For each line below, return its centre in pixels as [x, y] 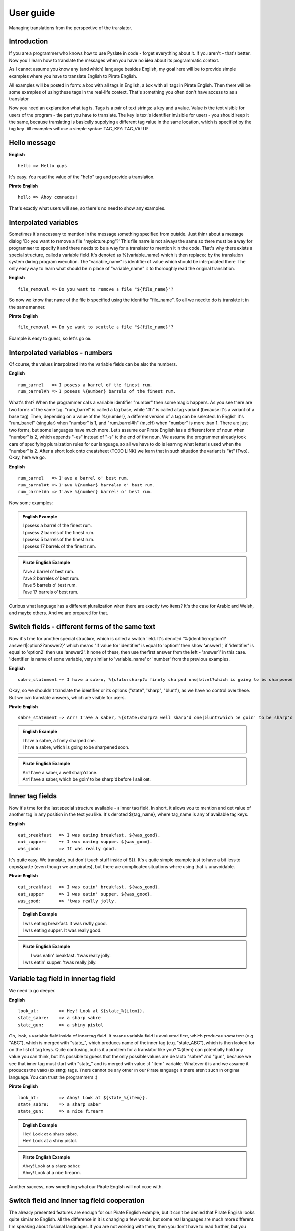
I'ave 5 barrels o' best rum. [50, 585]
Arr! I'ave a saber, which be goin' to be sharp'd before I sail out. [87, 779]
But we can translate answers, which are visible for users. [68, 697]
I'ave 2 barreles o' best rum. [51, 578]
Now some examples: [31, 503]
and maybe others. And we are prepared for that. [59, 613]
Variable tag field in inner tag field [62, 979]
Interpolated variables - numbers [61, 352]
